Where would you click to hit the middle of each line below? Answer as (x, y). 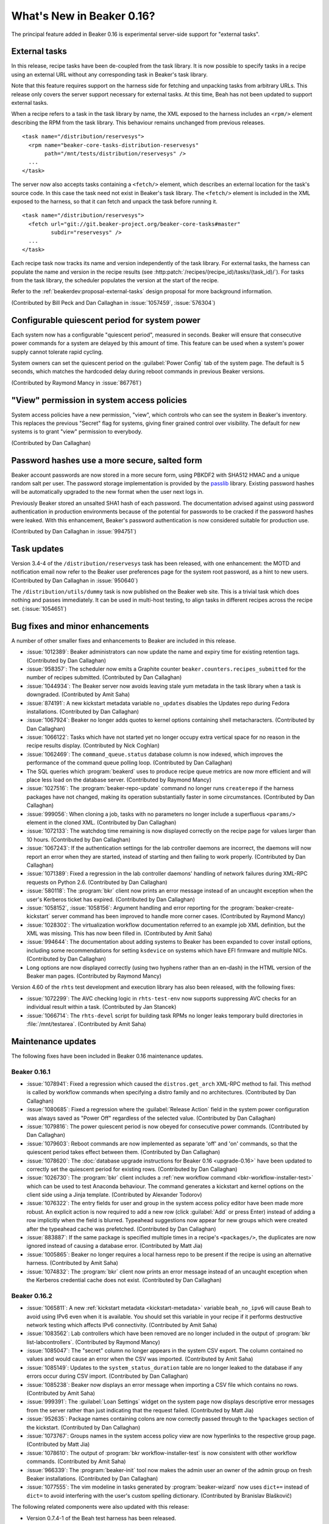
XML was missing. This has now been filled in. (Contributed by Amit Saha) (119, 933)
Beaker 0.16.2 (32, 1295)
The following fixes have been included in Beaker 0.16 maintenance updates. (107, 1056)
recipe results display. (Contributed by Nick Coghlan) (93, 746)
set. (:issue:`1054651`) (39, 608)
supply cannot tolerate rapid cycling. (57, 352)
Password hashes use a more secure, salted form (107, 460)
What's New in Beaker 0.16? (83, 16)
